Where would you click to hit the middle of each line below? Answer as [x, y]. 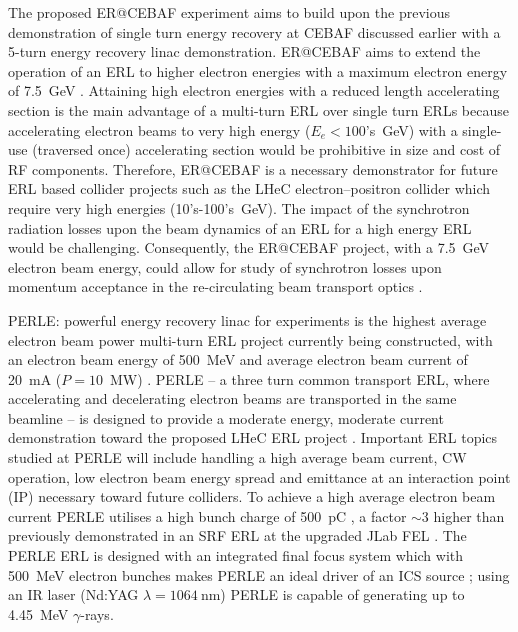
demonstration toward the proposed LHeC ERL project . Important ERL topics [253, 437]
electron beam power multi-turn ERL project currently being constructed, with [250, 339]
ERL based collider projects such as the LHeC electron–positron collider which [249, 188]
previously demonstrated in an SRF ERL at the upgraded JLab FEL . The [237, 535]
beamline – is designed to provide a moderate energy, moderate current [226, 417]
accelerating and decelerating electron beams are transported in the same [232, 398]
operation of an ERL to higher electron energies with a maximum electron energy [258, 70]
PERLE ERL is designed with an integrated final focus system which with [236, 555]
